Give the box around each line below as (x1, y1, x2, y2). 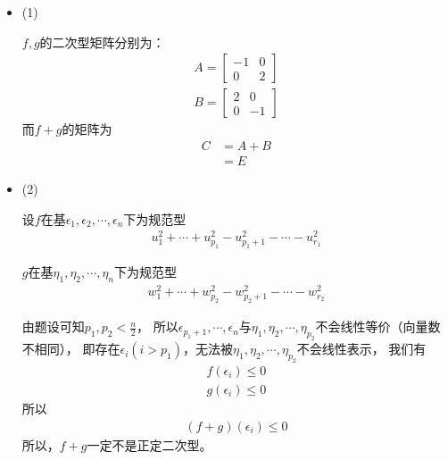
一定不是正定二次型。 (87, 435, 212, 454)
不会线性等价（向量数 (315, 317, 441, 336)
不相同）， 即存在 (21, 339, 120, 358)
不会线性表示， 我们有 (296, 339, 427, 358)
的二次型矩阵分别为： (39, 32, 165, 51)
